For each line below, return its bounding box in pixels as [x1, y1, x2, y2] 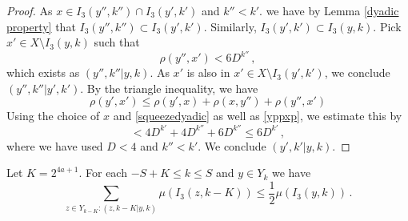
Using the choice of [6, 107, 100, 124]
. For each [78, 164, 127, 181]
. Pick [373, 18, 402, 34]
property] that [6, 18, 76, 34]
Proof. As [6, 2, 53, 18]
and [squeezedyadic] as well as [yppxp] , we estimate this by [113, 107, 402, 124]
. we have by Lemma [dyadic [259, 2, 399, 18]
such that [94, 34, 140, 50]
